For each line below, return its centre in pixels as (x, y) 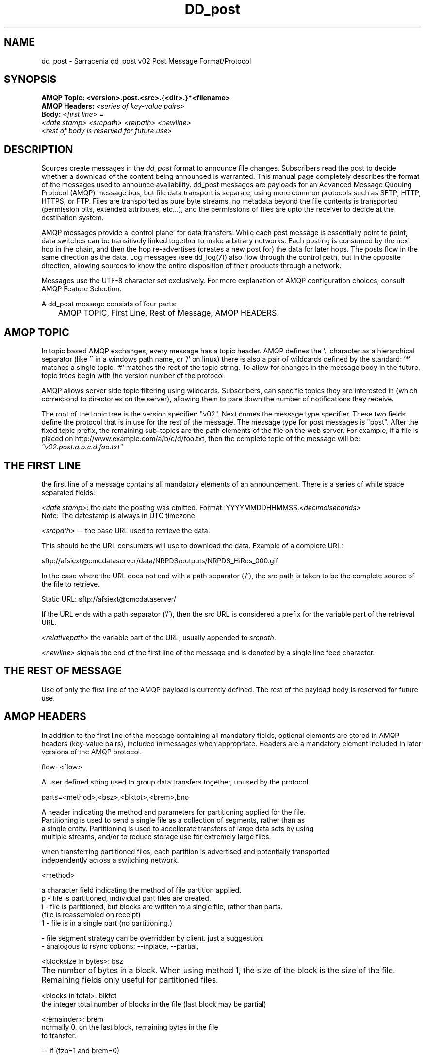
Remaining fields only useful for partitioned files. (130, 980)
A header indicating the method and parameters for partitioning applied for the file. (174, 812)
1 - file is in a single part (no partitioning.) (107, 923)
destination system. (73, 218)
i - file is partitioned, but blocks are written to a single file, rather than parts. (162, 906)
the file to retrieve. (71, 584)
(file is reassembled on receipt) (91, 914)
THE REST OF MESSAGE (63, 671)
